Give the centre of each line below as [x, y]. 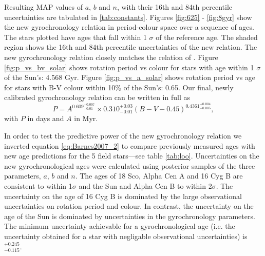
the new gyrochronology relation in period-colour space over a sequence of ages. [129, 27]
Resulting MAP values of [43, 7]
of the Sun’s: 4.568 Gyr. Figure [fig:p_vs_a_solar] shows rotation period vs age [130, 77]
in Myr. [86, 118]
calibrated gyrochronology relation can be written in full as [97, 97]
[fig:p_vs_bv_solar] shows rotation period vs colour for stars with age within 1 [129, 67]
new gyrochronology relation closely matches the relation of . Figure [111, 57]
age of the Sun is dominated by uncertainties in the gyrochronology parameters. [130, 216]
